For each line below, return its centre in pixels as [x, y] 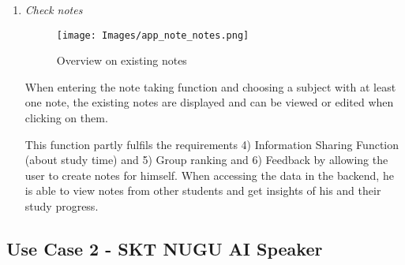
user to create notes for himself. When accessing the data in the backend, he [209, 175]
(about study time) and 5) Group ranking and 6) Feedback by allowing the [206, 160]
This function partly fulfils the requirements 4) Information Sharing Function [212, 144]
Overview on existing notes [122, 60]
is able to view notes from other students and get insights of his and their [203, 190]
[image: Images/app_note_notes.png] [153, 35]
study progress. [62, 206]
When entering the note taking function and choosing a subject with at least [210, 86]
